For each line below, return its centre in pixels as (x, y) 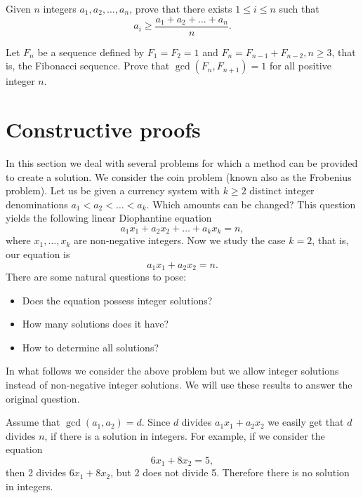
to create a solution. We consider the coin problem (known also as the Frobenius (179, 176)
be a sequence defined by (91, 52)
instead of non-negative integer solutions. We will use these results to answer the (179, 384)
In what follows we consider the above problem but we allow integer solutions (172, 371)
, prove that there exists (181, 8)
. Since (156, 422)
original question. (43, 398)
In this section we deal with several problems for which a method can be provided (182, 162)
